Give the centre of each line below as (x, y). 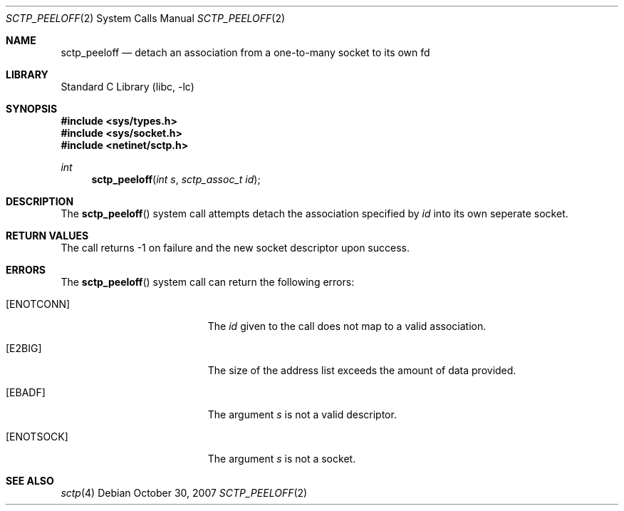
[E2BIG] (24, 348)
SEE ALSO (30, 481)
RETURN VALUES (47, 236)
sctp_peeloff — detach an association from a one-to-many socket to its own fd (245, 52)
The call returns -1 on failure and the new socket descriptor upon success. (235, 248)
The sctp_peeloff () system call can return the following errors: (208, 282)
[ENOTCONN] (38, 304)
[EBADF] (26, 392)
